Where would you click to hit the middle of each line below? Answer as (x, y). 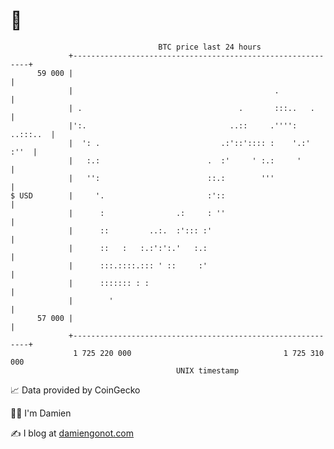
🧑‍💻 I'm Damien (41, 413)
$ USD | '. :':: (118, 195)
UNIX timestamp (207, 370)
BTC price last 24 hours (210, 47)
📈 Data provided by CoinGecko (75, 390)
